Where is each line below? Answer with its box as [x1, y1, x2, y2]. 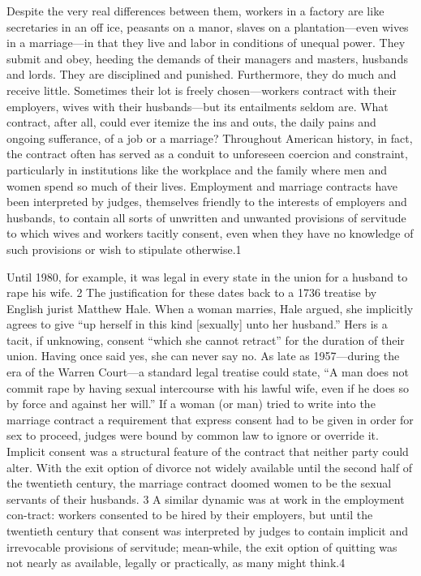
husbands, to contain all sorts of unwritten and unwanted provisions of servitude [6, 208, 406, 226]
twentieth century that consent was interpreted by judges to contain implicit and [6, 522, 409, 539]
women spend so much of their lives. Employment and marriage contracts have [6, 177, 398, 194]
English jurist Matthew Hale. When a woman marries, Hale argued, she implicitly [6, 299, 414, 316]
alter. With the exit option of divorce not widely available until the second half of [6, 458, 412, 475]
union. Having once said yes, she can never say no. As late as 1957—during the [6, 347, 400, 364]
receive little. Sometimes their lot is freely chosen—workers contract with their [6, 81, 397, 98]
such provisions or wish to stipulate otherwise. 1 [6, 240, 242, 257]
